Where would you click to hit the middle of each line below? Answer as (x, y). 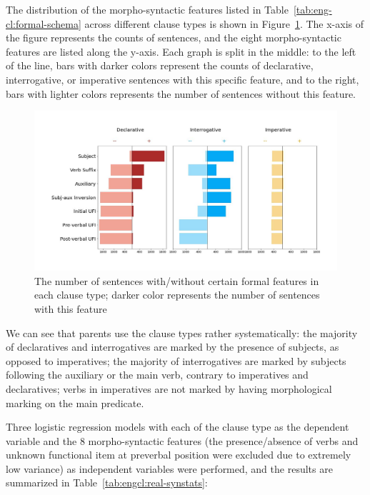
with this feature (71, 308)
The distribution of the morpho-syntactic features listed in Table (147, 9)
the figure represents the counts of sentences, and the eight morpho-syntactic (174, 37)
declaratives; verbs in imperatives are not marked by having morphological (169, 388)
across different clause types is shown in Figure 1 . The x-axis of (224, 23)
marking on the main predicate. (75, 402)
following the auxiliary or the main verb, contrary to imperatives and (157, 375)
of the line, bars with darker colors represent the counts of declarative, (160, 65)
